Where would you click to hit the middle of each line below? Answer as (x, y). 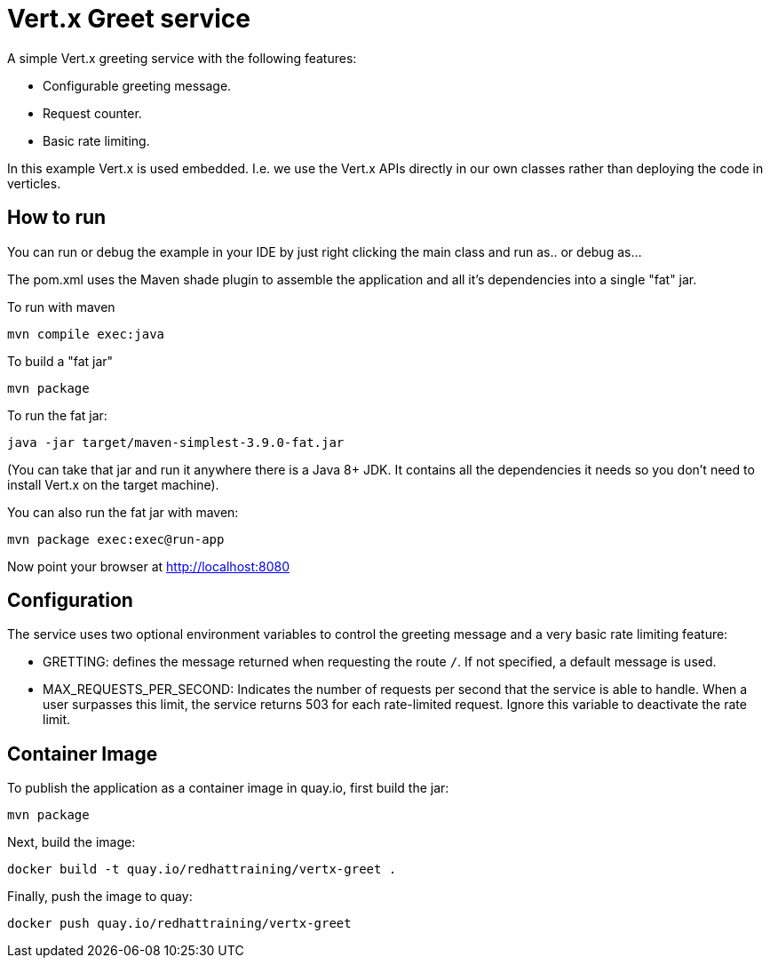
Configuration (70, 601)
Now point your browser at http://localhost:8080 (149, 566)
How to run (57, 218)
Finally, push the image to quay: (100, 897)
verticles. (34, 183)
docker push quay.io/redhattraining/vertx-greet (179, 924)
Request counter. (92, 113)
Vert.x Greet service (129, 19)
